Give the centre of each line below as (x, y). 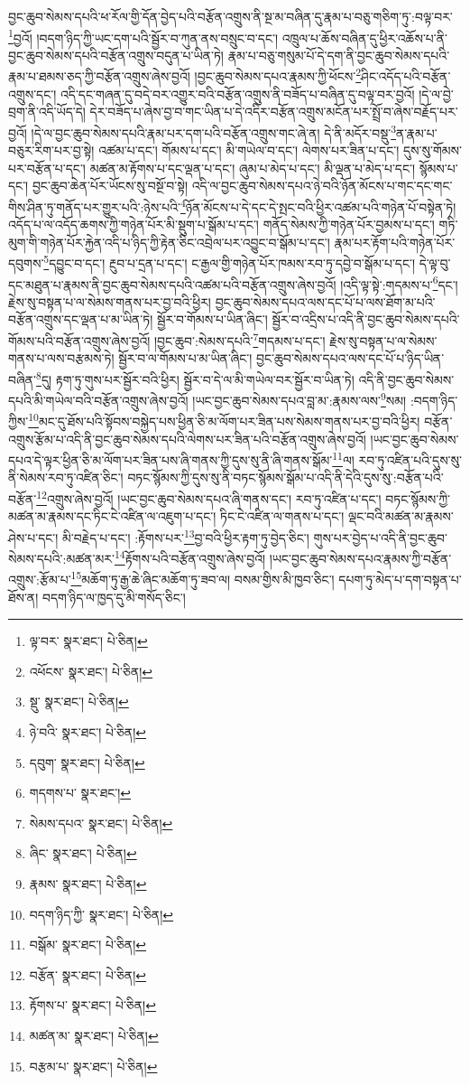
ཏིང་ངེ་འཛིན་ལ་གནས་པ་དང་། (282, 516)
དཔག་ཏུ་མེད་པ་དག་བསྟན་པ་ (400, 580)
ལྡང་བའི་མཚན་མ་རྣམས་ (401, 516)
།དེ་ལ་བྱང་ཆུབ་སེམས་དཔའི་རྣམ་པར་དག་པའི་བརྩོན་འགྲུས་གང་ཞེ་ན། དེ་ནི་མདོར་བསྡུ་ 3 (214, 131)
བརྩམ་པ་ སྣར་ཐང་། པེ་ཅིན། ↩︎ (93, 1066)
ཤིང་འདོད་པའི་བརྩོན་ (406, 76)
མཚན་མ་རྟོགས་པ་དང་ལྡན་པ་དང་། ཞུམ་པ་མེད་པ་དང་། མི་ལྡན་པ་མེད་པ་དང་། (253, 168)
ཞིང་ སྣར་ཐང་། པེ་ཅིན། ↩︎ (83, 853)
